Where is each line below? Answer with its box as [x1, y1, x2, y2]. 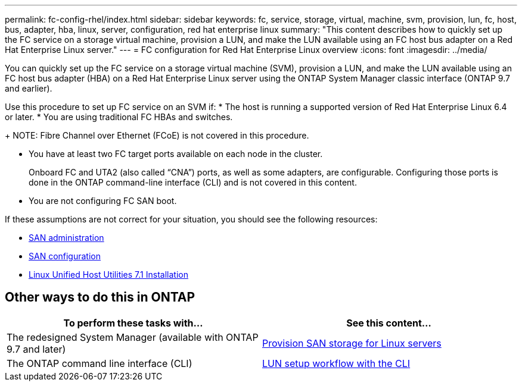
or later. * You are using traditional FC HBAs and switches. [5, 112, 233, 122]
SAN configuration [29, 251, 101, 261]
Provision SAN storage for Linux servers [262, 337, 442, 349]
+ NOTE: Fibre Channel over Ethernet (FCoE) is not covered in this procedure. [5, 130, 309, 140]
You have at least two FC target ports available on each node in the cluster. [29, 149, 323, 159]
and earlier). [5, 83, 52, 93]
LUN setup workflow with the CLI [262, 357, 411, 369]
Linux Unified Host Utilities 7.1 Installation [29, 269, 188, 280]
